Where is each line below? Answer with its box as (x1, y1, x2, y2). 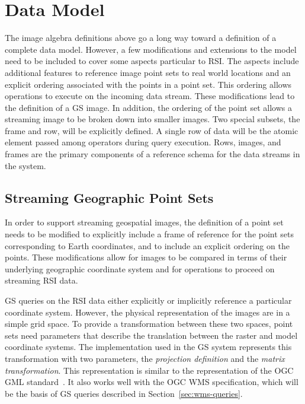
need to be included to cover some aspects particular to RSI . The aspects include (5, 55, 299, 67)
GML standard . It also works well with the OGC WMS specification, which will (5, 376, 298, 388)
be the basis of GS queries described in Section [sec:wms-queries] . (5, 387, 243, 399)
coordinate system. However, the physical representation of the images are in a (5, 306, 290, 318)
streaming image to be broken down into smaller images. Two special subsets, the (5, 113, 300, 125)
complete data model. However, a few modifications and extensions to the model (5, 43, 297, 55)
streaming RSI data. (5, 274, 78, 287)
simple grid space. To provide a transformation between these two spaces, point (5, 317, 293, 330)
